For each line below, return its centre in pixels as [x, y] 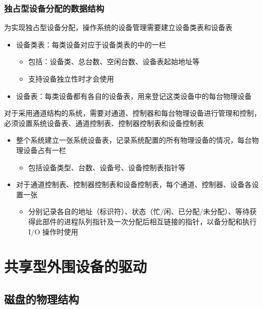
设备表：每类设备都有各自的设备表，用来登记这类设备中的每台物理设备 [134, 96]
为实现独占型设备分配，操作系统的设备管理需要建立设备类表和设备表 [118, 27]
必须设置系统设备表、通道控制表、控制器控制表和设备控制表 [104, 123]
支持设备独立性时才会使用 [71, 79]
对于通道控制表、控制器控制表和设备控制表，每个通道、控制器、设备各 [134, 184]
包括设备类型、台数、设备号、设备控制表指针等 [107, 167]
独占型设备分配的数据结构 [54, 8]
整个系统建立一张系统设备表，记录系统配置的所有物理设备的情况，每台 [134, 140]
